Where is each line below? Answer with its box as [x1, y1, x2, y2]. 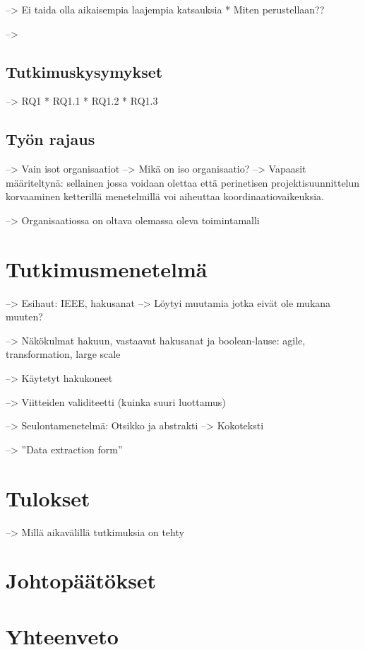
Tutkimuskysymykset [6, 60, 163, 82]
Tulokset [6, 483, 90, 512]
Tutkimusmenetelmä [6, 254, 208, 283]
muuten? [6, 309, 43, 324]
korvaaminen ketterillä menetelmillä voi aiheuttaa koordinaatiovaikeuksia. [6, 189, 324, 204]
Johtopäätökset [6, 566, 157, 595]
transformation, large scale [6, 347, 121, 361]
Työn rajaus [6, 128, 95, 150]
